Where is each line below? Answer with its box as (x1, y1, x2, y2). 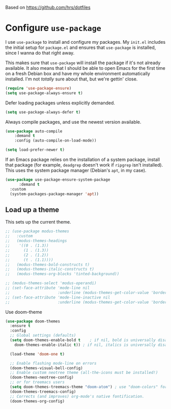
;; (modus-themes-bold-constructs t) (5, 262, 90, 267)
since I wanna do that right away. (5, 49, 75, 56)
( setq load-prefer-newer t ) (5, 147, 65, 152)
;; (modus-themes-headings (5, 238, 67, 243)
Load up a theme (5, 205, 60, 214)
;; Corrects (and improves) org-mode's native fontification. (10, 394, 145, 399)
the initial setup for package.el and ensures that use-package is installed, (5, 44, 156, 50)
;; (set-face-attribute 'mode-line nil (5, 285, 90, 290)
